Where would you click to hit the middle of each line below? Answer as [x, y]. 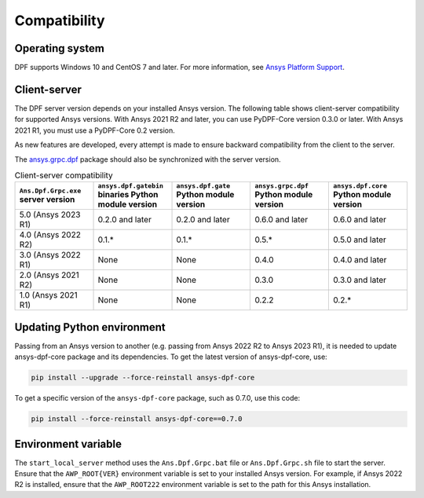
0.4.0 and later [360, 260]
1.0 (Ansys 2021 [48, 295]
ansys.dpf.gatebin [131, 186]
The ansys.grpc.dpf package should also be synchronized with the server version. [148, 159]
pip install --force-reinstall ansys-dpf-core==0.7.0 [137, 419]
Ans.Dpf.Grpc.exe [50, 191]
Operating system [60, 48]
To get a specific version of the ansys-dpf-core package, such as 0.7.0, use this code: [157, 398]
